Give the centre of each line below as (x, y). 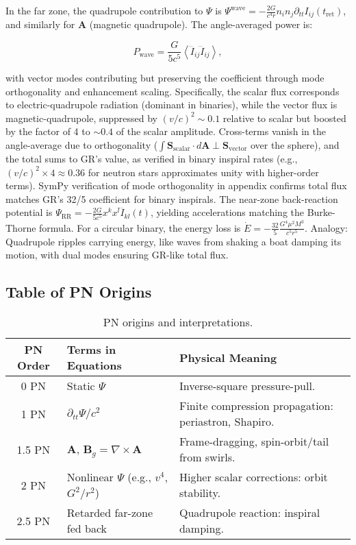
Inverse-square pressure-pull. (247, 386)
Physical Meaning (228, 357)
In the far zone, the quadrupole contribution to (104, 10)
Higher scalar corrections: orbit (253, 477)
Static (81, 386)
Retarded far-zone (110, 513)
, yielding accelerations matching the (227, 212)
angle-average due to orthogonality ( (82, 144)
